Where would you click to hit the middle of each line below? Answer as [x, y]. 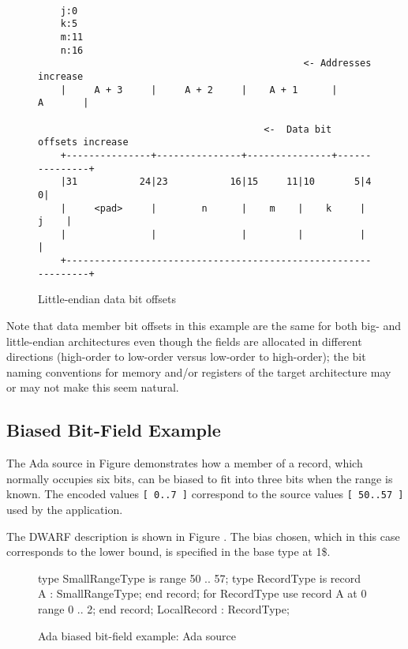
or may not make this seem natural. [93, 387]
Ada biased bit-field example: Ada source [137, 635]
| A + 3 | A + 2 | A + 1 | [199, 90]
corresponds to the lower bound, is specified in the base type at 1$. [168, 551]
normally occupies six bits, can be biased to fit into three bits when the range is [200, 478]
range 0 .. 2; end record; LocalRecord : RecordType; [164, 609]
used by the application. [65, 510]
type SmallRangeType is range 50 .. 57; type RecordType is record [200, 578]
